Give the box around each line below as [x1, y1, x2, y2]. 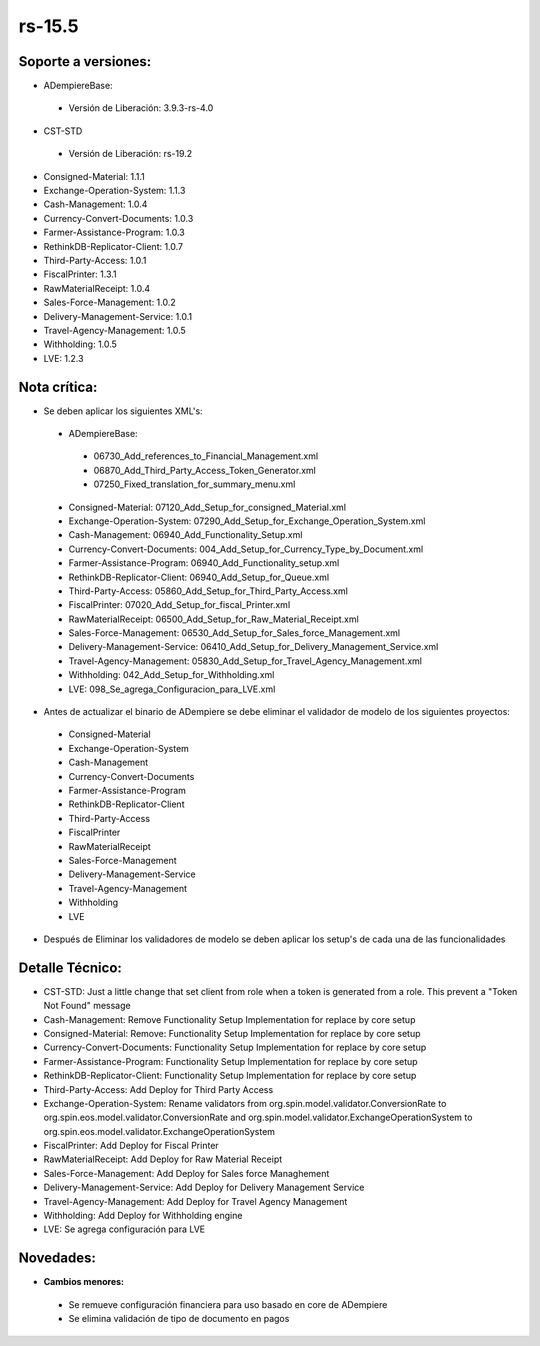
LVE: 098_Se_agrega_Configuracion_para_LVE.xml [68, 683, 276, 695]
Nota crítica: [18, 378, 98, 395]
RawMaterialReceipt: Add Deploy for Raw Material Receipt [43, 1153, 283, 1165]
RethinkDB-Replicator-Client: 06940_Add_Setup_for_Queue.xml [68, 571, 330, 583]
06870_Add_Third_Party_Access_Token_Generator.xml [93, 464, 317, 476]
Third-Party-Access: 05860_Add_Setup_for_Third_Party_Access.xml [68, 585, 349, 597]
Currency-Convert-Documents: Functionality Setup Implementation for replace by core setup [43, 1041, 427, 1054]
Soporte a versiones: [18, 53, 152, 70]
